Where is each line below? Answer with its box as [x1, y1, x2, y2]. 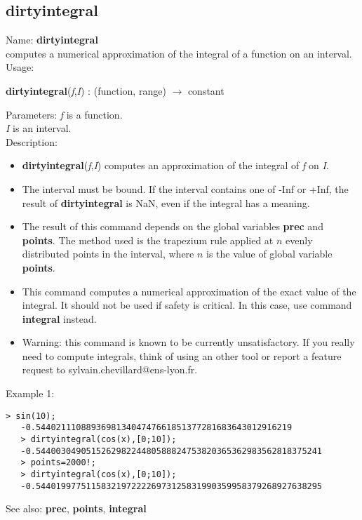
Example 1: [6, 386, 55, 401]
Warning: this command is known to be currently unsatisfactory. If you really [22, 335, 355, 349]
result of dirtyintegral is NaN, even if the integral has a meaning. [22, 195, 310, 210]
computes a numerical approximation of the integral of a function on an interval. [6, 46, 352, 60]
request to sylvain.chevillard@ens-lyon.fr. [22, 362, 198, 377]
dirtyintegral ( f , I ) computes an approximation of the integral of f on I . [22, 158, 329, 173]
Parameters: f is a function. [6, 107, 123, 121]
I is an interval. [6, 121, 72, 135]
